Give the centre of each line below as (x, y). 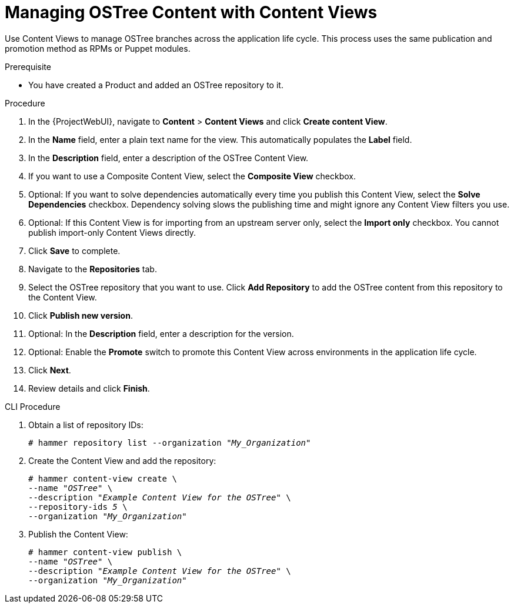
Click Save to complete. (74, 250)
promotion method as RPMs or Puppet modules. (98, 48)
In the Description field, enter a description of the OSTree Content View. (168, 158)
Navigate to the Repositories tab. (93, 269)
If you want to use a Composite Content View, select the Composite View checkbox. (192, 176)
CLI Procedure (33, 406)
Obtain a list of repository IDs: (86, 425)
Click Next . (50, 370)
